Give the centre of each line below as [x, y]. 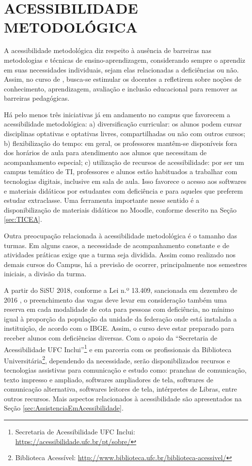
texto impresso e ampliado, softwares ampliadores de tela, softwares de [109, 379]
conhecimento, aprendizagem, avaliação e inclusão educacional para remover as [121, 88]
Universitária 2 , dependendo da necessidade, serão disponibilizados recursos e [117, 359]
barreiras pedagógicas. [37, 98]
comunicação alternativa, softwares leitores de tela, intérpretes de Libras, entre [121, 389]
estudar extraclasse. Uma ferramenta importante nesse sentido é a [102, 200]
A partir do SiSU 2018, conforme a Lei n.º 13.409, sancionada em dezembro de [121, 290]
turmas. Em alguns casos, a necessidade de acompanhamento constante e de [117, 245]
